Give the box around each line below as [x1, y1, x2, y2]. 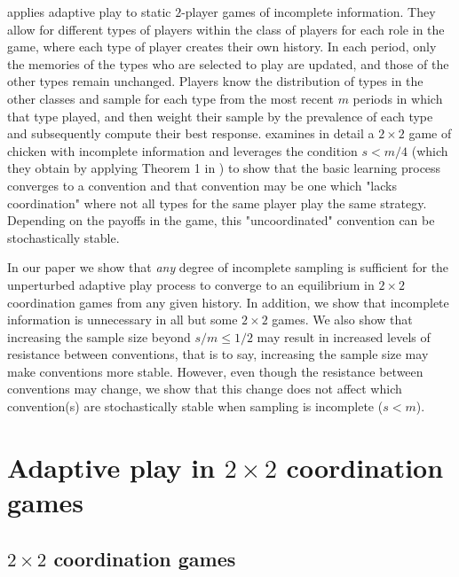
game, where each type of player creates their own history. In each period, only [7, 37, 437, 56]
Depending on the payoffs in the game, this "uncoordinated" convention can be [7, 211, 435, 230]
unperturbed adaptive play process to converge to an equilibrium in [7, 275, 375, 293]
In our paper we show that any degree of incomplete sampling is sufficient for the [7, 258, 449, 277]
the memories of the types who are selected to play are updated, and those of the [7, 54, 449, 73]
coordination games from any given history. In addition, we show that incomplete [7, 292, 449, 311]
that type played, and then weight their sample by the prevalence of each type [7, 106, 433, 125]
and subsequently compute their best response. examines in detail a [7, 124, 375, 143]
